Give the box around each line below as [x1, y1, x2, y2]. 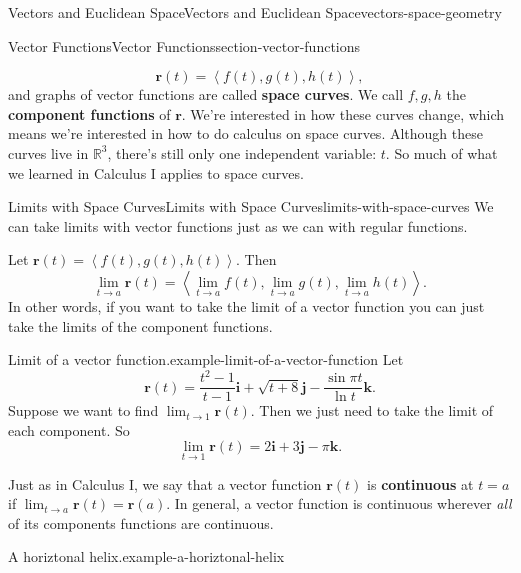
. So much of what [385, 142, 498, 163]
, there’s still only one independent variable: [107, 142, 377, 163]
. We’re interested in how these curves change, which [181, 103, 505, 124]
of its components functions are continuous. [8, 512, 274, 533]
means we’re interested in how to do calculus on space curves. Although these [8, 123, 483, 144]
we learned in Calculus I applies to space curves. [8, 162, 304, 183]
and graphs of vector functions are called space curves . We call [8, 84, 404, 105]
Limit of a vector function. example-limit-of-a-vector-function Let [8, 349, 404, 370]
